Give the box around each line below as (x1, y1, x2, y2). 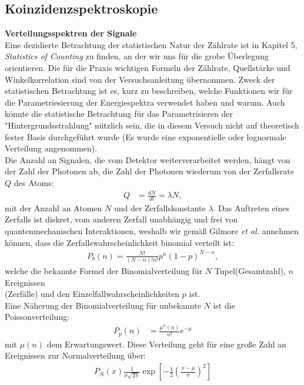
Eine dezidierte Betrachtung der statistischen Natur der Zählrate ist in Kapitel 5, (5, 38, 298, 50)
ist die (213, 299, 235, 311)
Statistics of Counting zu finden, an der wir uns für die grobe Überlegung (5, 50, 269, 62)
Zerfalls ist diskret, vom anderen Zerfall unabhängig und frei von (5, 213, 238, 225)
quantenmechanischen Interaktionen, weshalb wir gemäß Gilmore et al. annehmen (5, 225, 299, 237)
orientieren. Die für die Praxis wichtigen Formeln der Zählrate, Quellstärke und (5, 61, 290, 73)
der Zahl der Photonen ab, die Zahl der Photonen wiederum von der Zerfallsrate (5, 165, 294, 177)
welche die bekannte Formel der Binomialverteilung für (5, 265, 203, 277)
